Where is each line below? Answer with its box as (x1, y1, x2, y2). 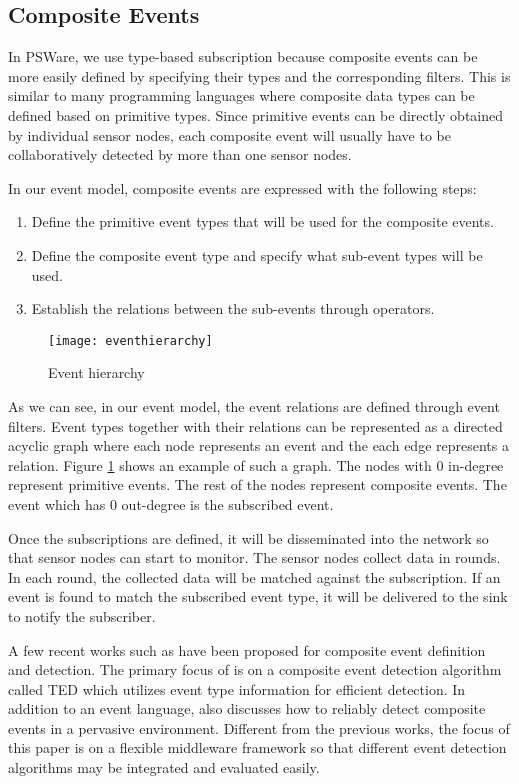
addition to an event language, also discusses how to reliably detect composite (8, 698, 486, 719)
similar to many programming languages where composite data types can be (8, 85, 475, 106)
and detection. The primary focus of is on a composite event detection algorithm (8, 659, 502, 680)
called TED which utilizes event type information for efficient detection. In (8, 678, 466, 699)
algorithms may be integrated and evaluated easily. (8, 757, 320, 778)
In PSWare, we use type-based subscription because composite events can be (8, 46, 478, 67)
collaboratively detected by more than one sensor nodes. (8, 144, 352, 165)
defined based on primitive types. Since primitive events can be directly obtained (8, 104, 504, 125)
